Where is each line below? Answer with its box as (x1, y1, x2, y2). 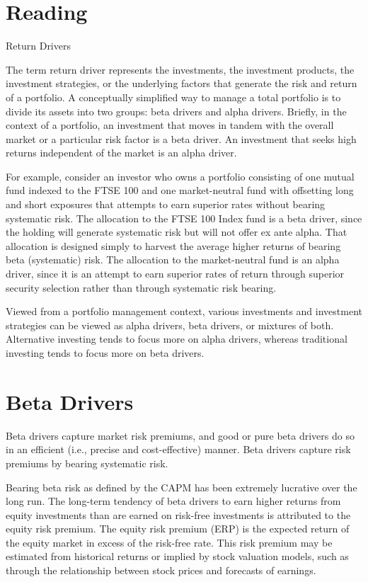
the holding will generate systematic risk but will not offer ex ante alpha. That (6, 224, 347, 239)
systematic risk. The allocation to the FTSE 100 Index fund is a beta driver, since (6, 210, 362, 225)
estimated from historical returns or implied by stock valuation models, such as (6, 549, 349, 564)
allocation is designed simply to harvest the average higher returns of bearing (6, 238, 341, 253)
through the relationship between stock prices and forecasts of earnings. (6, 563, 316, 578)
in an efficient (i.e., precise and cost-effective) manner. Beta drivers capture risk (6, 442, 351, 457)
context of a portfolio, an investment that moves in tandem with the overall (6, 118, 334, 132)
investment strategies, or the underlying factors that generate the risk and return (6, 76, 357, 91)
